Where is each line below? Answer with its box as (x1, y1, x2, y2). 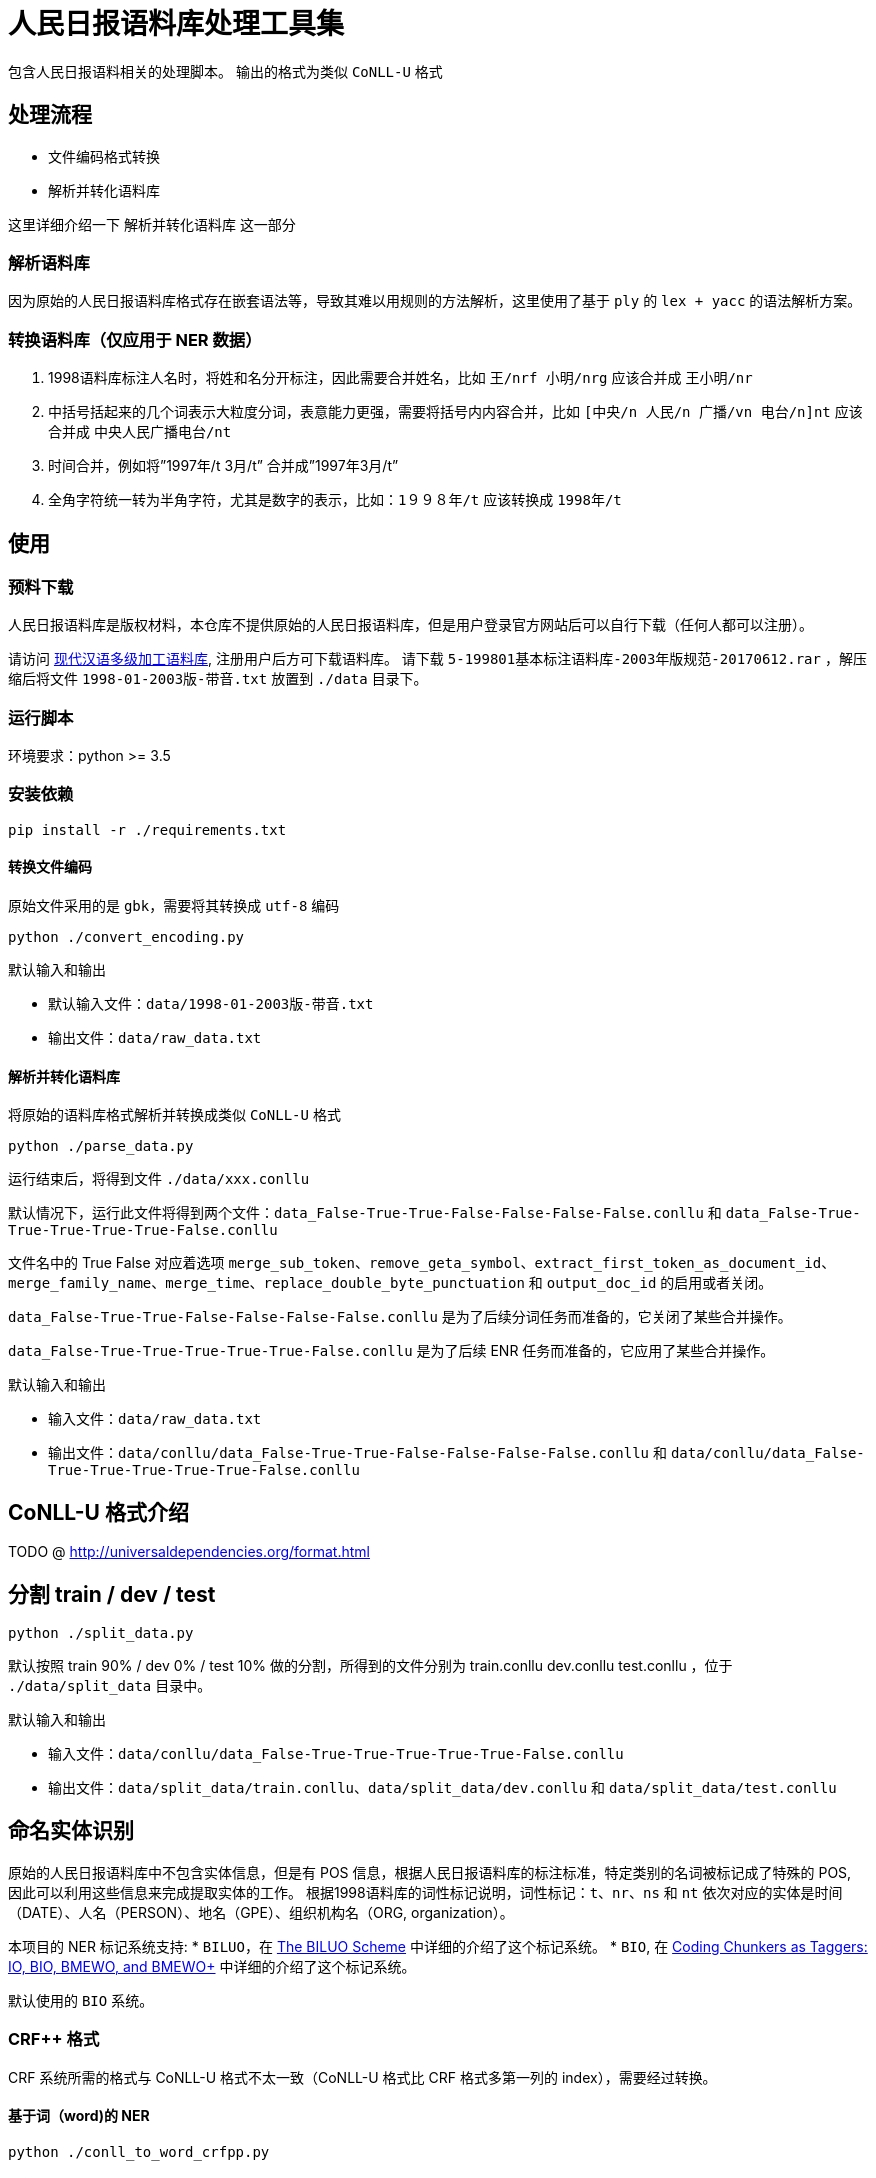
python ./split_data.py (8, 1624, 194, 1641)
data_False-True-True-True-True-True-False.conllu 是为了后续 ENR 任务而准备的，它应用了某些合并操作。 (8, 1342, 775, 1360)
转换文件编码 (8, 858, 92, 876)
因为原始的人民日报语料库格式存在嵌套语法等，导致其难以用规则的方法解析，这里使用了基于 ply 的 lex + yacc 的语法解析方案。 (8, 292, 862, 310)
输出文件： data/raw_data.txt (48, 1029, 262, 1047)
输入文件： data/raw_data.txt (48, 1410, 262, 1428)
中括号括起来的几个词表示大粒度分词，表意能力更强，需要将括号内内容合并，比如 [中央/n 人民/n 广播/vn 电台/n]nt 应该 (48, 403, 863, 421)
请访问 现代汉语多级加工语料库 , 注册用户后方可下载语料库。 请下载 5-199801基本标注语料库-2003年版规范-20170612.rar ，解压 (8, 650, 867, 668)
